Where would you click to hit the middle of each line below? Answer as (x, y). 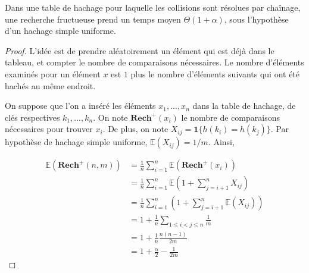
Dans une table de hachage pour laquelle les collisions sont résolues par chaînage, (153, 7)
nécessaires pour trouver (49, 129)
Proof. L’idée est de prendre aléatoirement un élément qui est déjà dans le (140, 50)
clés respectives (32, 117)
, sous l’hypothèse (256, 19)
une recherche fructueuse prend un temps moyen (93, 19)
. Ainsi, (221, 142)
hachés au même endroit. (50, 85)
